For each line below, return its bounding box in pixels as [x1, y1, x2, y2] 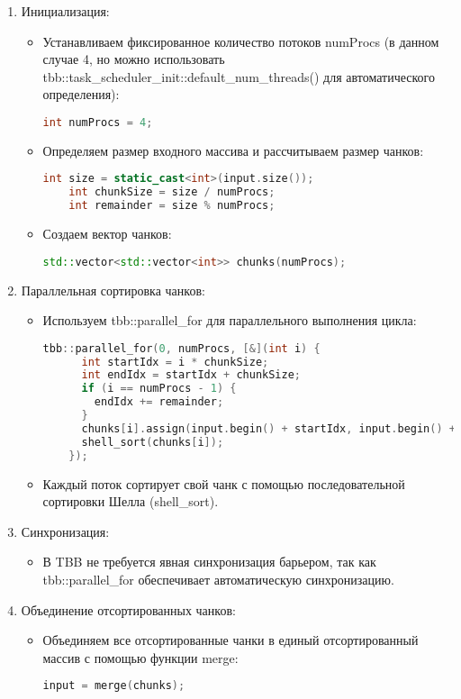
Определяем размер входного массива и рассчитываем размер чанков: [42, 141, 424, 159]
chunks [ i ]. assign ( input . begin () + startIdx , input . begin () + [81, 422, 456, 435]
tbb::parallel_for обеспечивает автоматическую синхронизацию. [42, 569, 394, 588]
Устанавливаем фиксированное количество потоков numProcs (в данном [42, 32, 439, 50]
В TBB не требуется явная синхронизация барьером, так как [42, 552, 376, 571]
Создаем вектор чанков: [42, 224, 172, 243]
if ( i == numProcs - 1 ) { [81, 382, 237, 395]
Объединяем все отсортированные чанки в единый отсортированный [42, 631, 419, 649]
